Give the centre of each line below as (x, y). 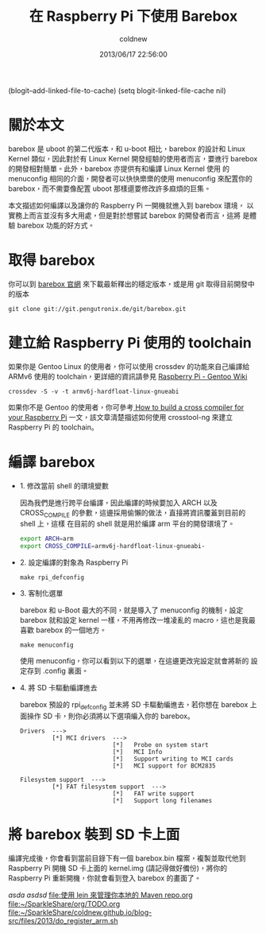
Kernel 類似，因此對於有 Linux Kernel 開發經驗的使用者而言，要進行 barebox (133, 158)
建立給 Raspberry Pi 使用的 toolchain (130, 343)
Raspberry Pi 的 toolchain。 (53, 427)
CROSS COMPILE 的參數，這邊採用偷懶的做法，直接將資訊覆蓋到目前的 (133, 513)
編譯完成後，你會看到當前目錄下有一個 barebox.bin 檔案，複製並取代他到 (127, 858)
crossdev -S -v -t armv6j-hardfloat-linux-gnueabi (94, 391)
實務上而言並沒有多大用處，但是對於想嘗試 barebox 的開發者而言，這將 (124, 215)
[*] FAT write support (153, 794)
